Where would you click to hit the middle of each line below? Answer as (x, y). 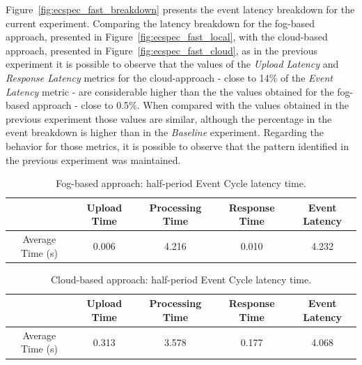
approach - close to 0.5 (81, 105)
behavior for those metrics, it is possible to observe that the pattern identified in (177, 146)
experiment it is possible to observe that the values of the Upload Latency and (172, 64)
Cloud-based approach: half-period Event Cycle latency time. (181, 279)
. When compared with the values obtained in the (243, 105)
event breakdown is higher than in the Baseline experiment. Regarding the (165, 132)
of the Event (306, 77)
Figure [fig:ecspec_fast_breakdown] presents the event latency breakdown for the (180, 9)
